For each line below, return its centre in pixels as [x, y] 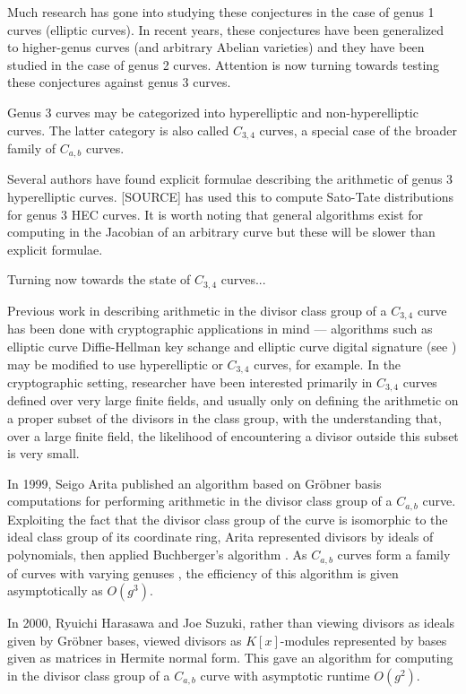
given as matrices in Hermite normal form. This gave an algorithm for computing [230, 658]
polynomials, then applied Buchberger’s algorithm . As [157, 555]
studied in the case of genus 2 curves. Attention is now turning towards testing [224, 64]
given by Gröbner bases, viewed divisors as [125, 640]
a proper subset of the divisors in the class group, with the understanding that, [224, 418]
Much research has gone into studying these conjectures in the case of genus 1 [221, 12]
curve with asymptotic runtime [285, 675]
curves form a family [394, 555]
